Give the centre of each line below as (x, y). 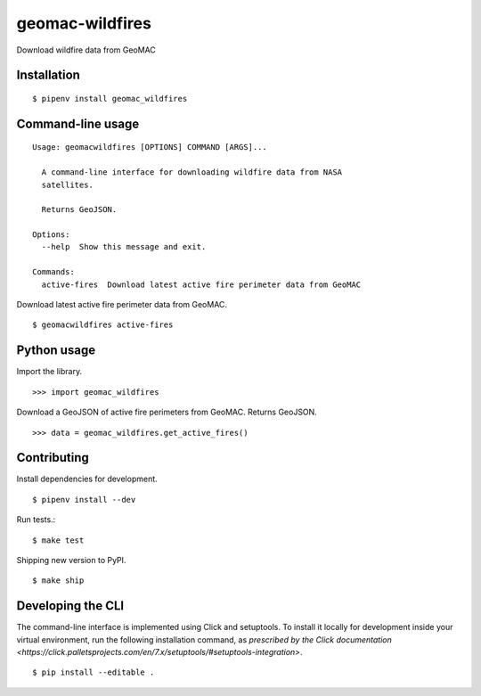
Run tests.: (36, 520)
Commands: (53, 272)
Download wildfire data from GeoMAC (86, 50)
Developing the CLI (70, 606)
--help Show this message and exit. (124, 247)
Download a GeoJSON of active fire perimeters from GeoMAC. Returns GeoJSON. (167, 412)
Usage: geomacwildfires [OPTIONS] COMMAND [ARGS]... (150, 147)
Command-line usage (78, 123)
